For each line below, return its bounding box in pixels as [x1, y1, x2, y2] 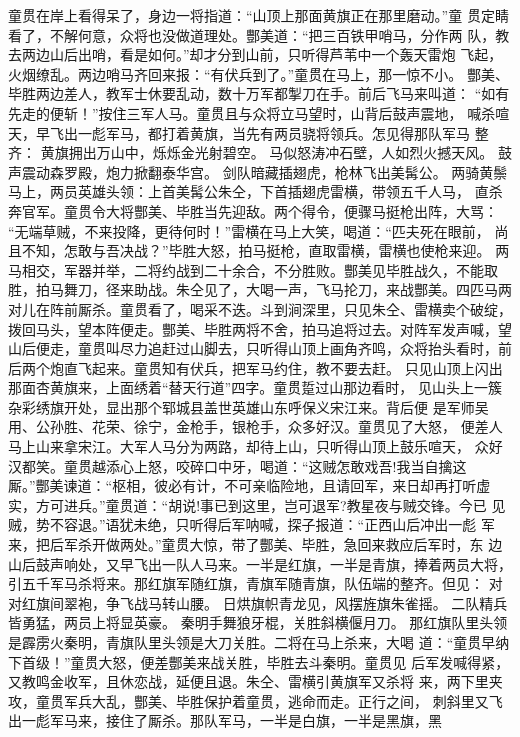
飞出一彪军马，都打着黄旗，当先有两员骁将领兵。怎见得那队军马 [49, 122, 470, 143]
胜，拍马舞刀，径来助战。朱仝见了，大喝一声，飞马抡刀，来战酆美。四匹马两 [8, 279, 512, 300]
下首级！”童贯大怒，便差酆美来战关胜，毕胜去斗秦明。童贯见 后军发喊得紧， [8, 651, 510, 672]
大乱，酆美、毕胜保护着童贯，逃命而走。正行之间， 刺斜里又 [91, 690, 489, 711]
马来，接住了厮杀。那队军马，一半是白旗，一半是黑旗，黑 [63, 710, 442, 731]
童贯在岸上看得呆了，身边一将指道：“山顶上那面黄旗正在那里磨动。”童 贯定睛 [8, 5, 509, 25]
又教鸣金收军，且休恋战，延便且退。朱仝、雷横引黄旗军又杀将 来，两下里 [8, 671, 489, 692]
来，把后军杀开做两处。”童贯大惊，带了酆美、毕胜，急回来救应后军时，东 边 [8, 534, 503, 555]
